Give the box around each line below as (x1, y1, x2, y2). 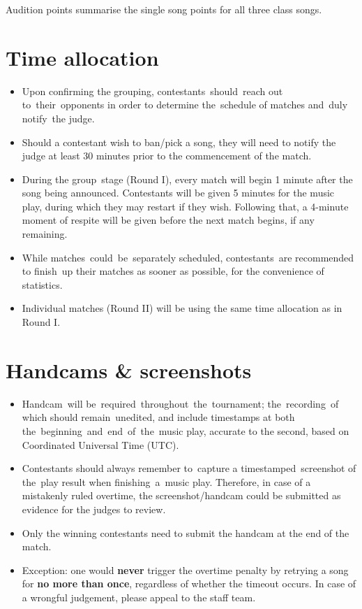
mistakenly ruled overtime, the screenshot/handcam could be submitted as (22, 488, 341, 503)
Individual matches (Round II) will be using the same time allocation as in (22, 301, 342, 315)
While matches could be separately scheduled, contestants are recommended (22, 250, 354, 264)
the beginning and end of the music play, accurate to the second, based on (22, 423, 349, 438)
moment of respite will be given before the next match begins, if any (22, 213, 315, 227)
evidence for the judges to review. (22, 501, 166, 516)
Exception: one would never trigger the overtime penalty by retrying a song (22, 562, 349, 577)
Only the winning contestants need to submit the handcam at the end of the (22, 525, 349, 540)
